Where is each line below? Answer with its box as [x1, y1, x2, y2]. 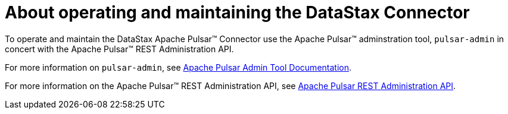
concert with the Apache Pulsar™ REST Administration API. [5, 43, 234, 54]
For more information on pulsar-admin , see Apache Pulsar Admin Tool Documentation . [5, 62, 352, 72]
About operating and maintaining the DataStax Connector [5, 2, 470, 23]
